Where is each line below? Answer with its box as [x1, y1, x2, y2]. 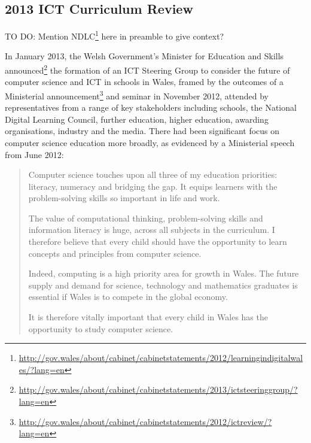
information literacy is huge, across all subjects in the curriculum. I [28, 223, 275, 236]
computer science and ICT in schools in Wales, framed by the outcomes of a [5, 75, 283, 88]
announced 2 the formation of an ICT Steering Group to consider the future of [5, 62, 290, 76]
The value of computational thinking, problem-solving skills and [28, 211, 263, 224]
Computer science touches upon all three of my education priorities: [28, 168, 278, 181]
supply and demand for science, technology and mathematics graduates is [28, 278, 298, 291]
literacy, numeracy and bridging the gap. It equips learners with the [28, 180, 278, 192]
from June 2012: [5, 148, 64, 160]
